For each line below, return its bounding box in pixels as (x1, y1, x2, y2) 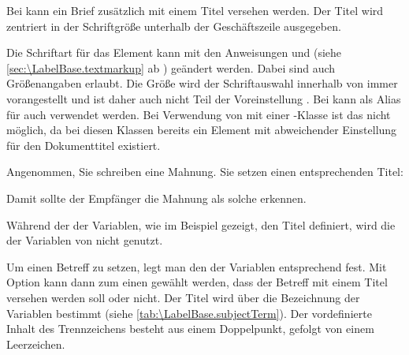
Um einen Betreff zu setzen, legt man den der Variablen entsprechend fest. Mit (6, 258, 387, 275)
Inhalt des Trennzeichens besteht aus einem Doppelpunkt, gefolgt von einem (6, 320, 374, 337)
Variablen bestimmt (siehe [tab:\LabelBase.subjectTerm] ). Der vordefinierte (6, 305, 372, 321)
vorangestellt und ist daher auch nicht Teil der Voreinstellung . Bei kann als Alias (6, 90, 401, 106)
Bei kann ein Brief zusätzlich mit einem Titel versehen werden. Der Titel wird (6, 2, 384, 18)
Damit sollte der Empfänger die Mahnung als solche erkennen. (6, 189, 307, 206)
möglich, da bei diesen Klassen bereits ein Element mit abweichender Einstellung (6, 121, 397, 138)
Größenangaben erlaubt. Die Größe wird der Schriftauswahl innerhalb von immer (6, 75, 398, 92)
